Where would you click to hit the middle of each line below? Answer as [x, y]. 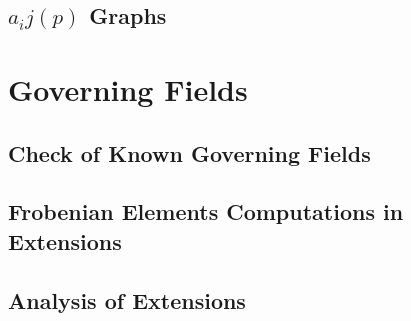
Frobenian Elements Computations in [206, 211]
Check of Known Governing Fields [189, 152]
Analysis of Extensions [127, 299]
